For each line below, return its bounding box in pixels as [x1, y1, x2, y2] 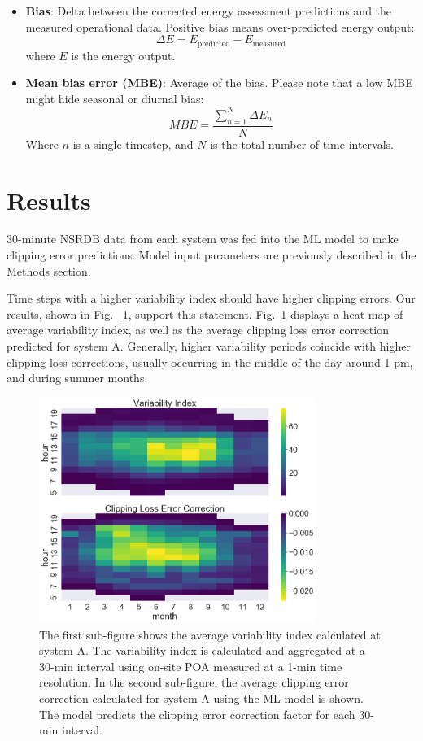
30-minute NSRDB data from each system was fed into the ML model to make [7, 230, 399, 247]
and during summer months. [7, 369, 148, 386]
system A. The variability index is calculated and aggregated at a [39, 642, 365, 659]
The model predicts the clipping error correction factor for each [39, 705, 355, 722]
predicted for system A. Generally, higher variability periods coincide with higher [7, 338, 411, 355]
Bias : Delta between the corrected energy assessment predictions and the [25, 2, 392, 19]
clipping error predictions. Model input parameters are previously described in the [7, 246, 416, 264]
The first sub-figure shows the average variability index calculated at [39, 625, 381, 643]
